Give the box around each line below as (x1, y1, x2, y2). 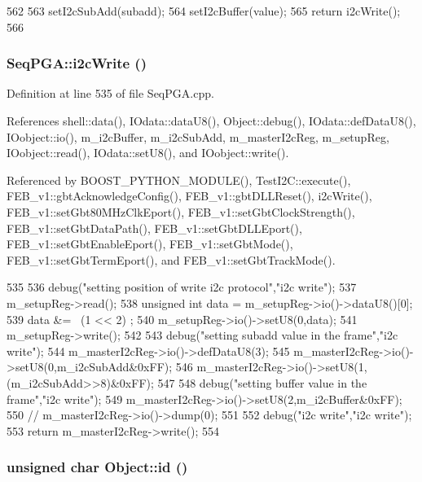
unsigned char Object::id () (7, 457, 188, 477)
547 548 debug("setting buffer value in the (157, 374, 367, 391)
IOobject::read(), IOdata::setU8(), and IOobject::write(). (7, 144, 289, 161)
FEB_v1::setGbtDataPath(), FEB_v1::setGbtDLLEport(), (7, 219, 302, 236)
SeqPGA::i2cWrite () (7, 53, 147, 73)
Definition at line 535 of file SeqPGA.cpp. (7, 85, 214, 102)
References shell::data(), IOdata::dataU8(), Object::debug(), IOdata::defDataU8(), (7, 112, 416, 129)
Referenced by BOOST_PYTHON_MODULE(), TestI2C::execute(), (7, 171, 351, 188)
